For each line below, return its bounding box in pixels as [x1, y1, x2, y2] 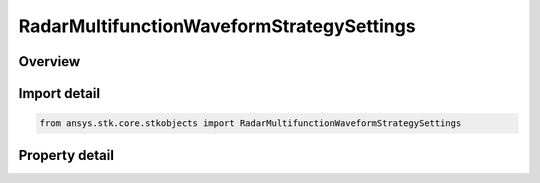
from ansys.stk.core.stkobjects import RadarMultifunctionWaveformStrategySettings [39, 118, 462, 129]
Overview [18, 53, 81, 70]
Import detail [18, 85, 100, 102]
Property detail [18, 146, 115, 164]
